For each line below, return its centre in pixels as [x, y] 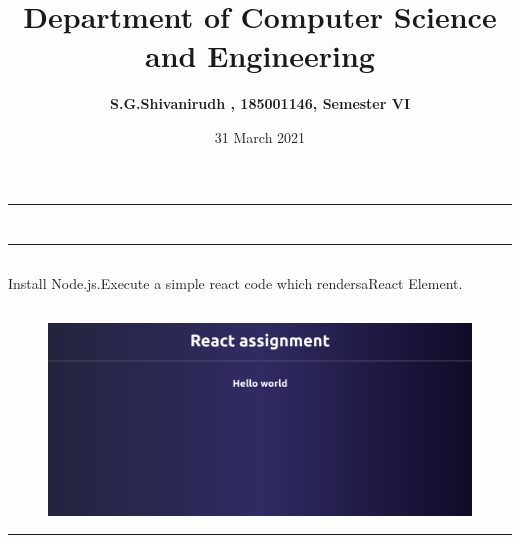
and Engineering [260, 55]
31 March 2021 [260, 136]
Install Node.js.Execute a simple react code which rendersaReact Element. [235, 283]
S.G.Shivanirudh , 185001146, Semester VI [260, 103]
